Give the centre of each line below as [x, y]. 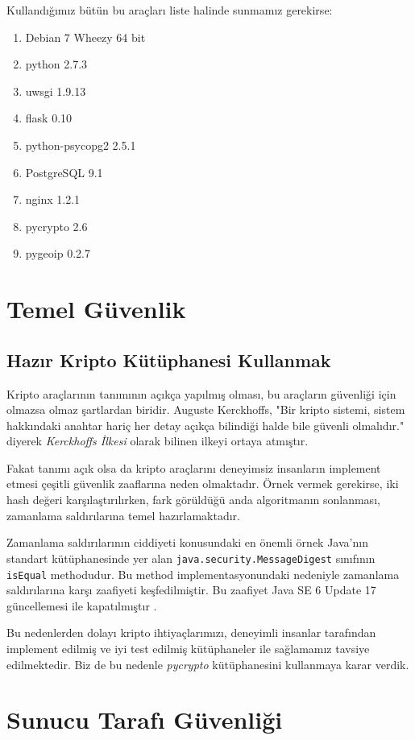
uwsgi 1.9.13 [56, 91]
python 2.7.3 [56, 64]
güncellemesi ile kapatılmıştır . [82, 605]
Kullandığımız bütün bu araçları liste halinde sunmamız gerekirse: [170, 10]
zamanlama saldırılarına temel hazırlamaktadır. [123, 515]
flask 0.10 [49, 118]
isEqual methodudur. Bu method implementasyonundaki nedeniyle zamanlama [203, 574]
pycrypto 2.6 [56, 226]
